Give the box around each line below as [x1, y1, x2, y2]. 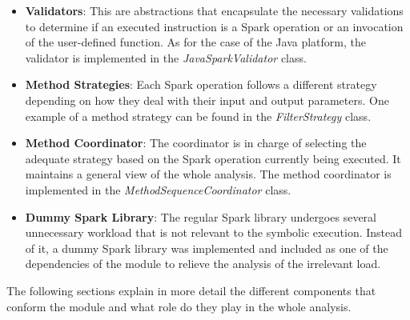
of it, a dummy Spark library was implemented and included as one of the [25, 239, 388, 256]
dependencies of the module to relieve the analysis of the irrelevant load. [25, 255, 381, 272]
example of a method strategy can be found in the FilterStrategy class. [25, 107, 372, 124]
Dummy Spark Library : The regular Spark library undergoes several [25, 208, 376, 225]
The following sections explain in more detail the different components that [6, 282, 376, 298]
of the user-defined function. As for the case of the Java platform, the [25, 34, 367, 50]
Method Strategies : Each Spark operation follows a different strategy [25, 76, 377, 93]
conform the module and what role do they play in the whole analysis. [6, 298, 352, 314]
